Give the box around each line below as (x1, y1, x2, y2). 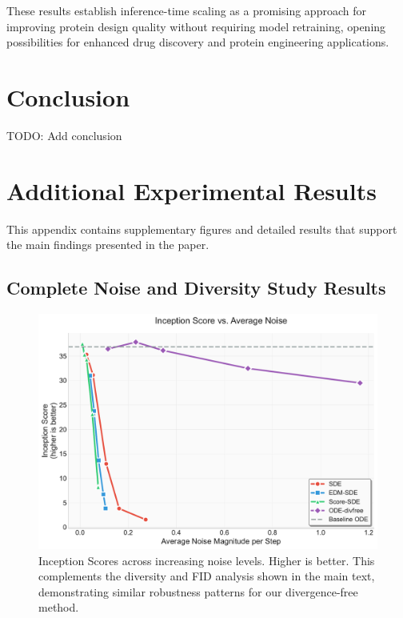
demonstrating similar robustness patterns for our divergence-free (38, 583, 358, 600)
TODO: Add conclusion (6, 126, 122, 143)
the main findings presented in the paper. (6, 236, 209, 253)
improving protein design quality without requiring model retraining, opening (6, 18, 386, 34)
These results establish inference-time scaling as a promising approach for (6, 2, 366, 18)
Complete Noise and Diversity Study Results (6, 275, 386, 300)
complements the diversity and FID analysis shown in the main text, (38, 568, 375, 584)
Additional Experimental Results (6, 174, 377, 207)
